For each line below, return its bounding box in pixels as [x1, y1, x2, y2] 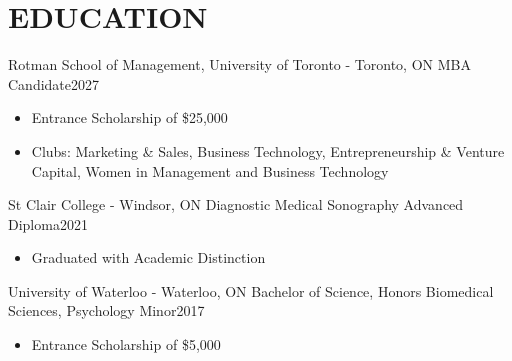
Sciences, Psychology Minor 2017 [8, 300, 205, 321]
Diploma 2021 [8, 213, 88, 234]
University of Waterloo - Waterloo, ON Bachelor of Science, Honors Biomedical [8, 280, 494, 301]
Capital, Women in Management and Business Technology [31, 160, 389, 181]
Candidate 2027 [8, 73, 100, 94]
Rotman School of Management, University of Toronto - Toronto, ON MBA [8, 54, 471, 75]
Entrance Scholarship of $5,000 [31, 334, 221, 355]
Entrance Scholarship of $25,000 [31, 107, 228, 128]
